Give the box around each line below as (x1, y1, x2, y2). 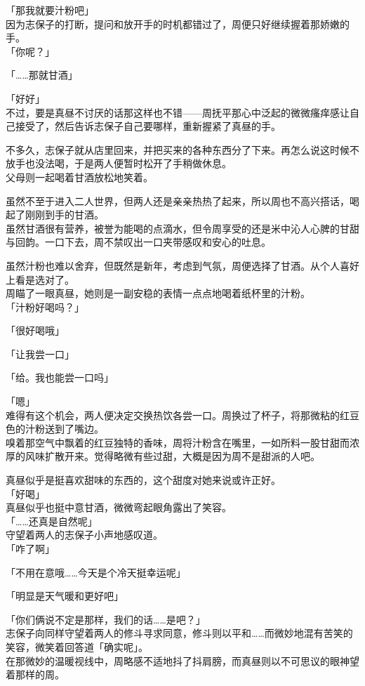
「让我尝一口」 (6, 346, 74, 361)
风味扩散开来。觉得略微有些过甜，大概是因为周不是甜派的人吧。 (25, 449, 320, 463)
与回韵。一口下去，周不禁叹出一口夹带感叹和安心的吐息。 (6, 235, 271, 249)
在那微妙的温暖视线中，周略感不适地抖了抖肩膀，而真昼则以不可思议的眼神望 (6, 653, 359, 668)
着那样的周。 (6, 667, 65, 682)
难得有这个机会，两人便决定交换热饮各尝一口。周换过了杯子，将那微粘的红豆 (6, 407, 359, 422)
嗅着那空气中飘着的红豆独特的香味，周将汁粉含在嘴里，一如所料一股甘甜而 (6, 435, 350, 449)
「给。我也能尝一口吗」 (6, 370, 114, 385)
